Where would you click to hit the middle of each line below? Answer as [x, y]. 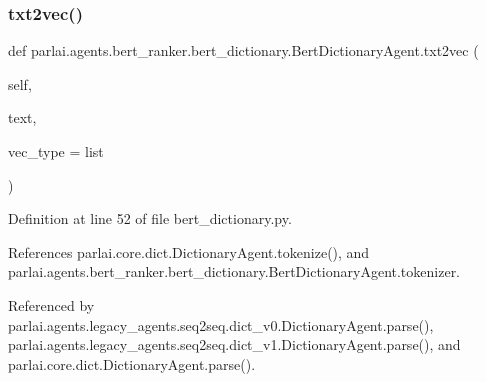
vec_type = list [56, 151]
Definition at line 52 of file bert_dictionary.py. [150, 218]
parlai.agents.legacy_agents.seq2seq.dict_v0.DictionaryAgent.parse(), [221, 324]
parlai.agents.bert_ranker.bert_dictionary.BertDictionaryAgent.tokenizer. [234, 271]
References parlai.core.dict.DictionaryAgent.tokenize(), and [189, 251]
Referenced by [51, 304]
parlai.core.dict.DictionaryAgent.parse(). [132, 363]
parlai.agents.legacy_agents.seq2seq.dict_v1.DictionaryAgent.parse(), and [234, 344]
